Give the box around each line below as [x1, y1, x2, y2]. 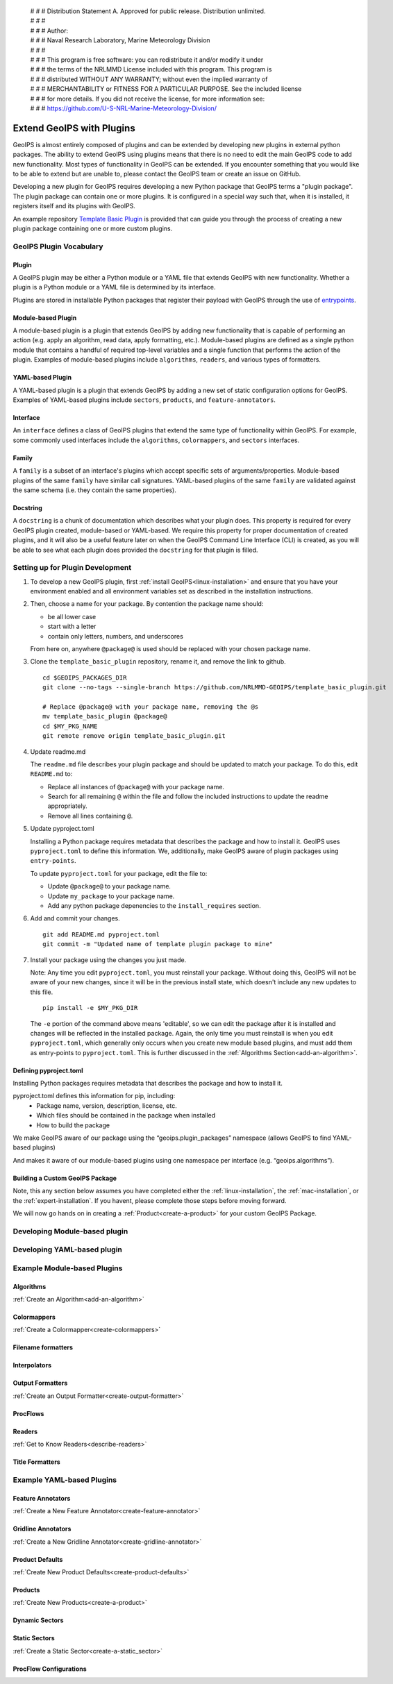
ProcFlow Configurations [12, 1665, 87, 1673]
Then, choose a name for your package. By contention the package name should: [30, 600, 264, 608]
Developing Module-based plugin [12, 1226, 128, 1236]
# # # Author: [30, 26, 69, 35]
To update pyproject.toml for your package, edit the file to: [30, 869, 208, 877]
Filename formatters [12, 1343, 73, 1352]
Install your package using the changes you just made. [30, 955, 187, 964]
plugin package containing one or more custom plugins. [12, 224, 173, 233]
